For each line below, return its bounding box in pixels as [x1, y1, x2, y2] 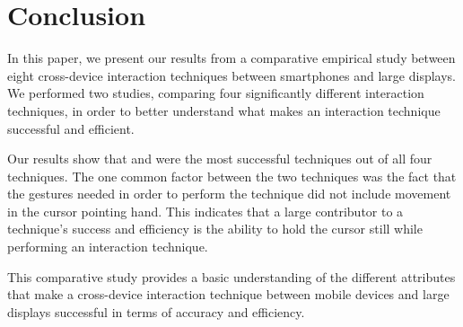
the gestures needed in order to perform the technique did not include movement [7, 184, 451, 203]
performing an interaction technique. [7, 237, 208, 256]
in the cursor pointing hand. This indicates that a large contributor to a [7, 201, 404, 220]
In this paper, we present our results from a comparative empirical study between [7, 49, 456, 67]
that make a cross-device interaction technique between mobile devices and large [7, 285, 450, 304]
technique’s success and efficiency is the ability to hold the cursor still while [7, 219, 423, 238]
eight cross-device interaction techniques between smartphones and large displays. [7, 66, 456, 84]
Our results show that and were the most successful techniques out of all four [7, 149, 432, 168]
